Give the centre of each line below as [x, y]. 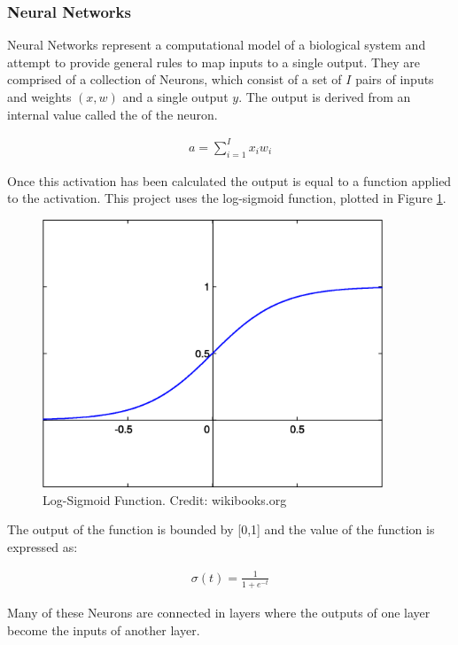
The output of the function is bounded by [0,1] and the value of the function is [221, 529]
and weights [39, 97]
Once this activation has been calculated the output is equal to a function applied [229, 180]
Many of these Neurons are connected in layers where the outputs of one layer [219, 613]
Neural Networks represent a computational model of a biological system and [217, 45]
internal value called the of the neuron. [113, 114]
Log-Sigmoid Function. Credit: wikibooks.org [165, 499]
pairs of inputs [395, 79]
